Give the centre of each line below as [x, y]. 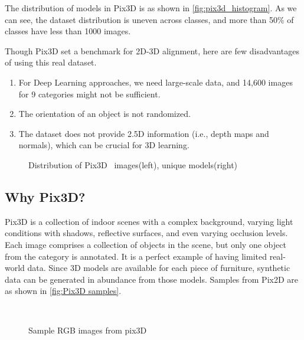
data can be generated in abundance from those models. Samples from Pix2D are [151, 279]
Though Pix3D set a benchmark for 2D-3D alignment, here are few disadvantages [152, 50]
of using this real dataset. [51, 62]
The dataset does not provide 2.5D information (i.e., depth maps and [144, 133]
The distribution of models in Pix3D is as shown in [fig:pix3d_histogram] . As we [151, 8]
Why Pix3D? [45, 196]
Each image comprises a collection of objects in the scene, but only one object [146, 244]
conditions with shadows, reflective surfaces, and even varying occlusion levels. [146, 233]
